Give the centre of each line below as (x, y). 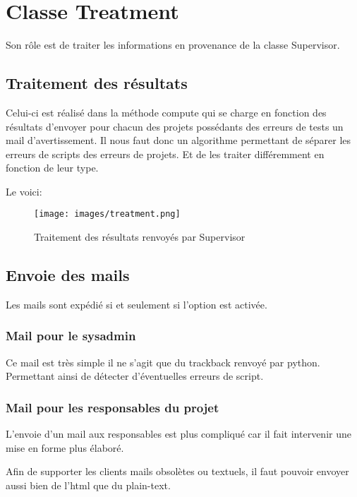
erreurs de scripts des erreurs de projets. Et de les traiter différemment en (165, 154)
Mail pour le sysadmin (71, 336)
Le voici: (24, 191)
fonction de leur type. (52, 168)
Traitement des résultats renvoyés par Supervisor (140, 237)
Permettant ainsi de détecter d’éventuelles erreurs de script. (135, 376)
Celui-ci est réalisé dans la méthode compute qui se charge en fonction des (166, 112)
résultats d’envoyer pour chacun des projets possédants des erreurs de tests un (175, 126)
